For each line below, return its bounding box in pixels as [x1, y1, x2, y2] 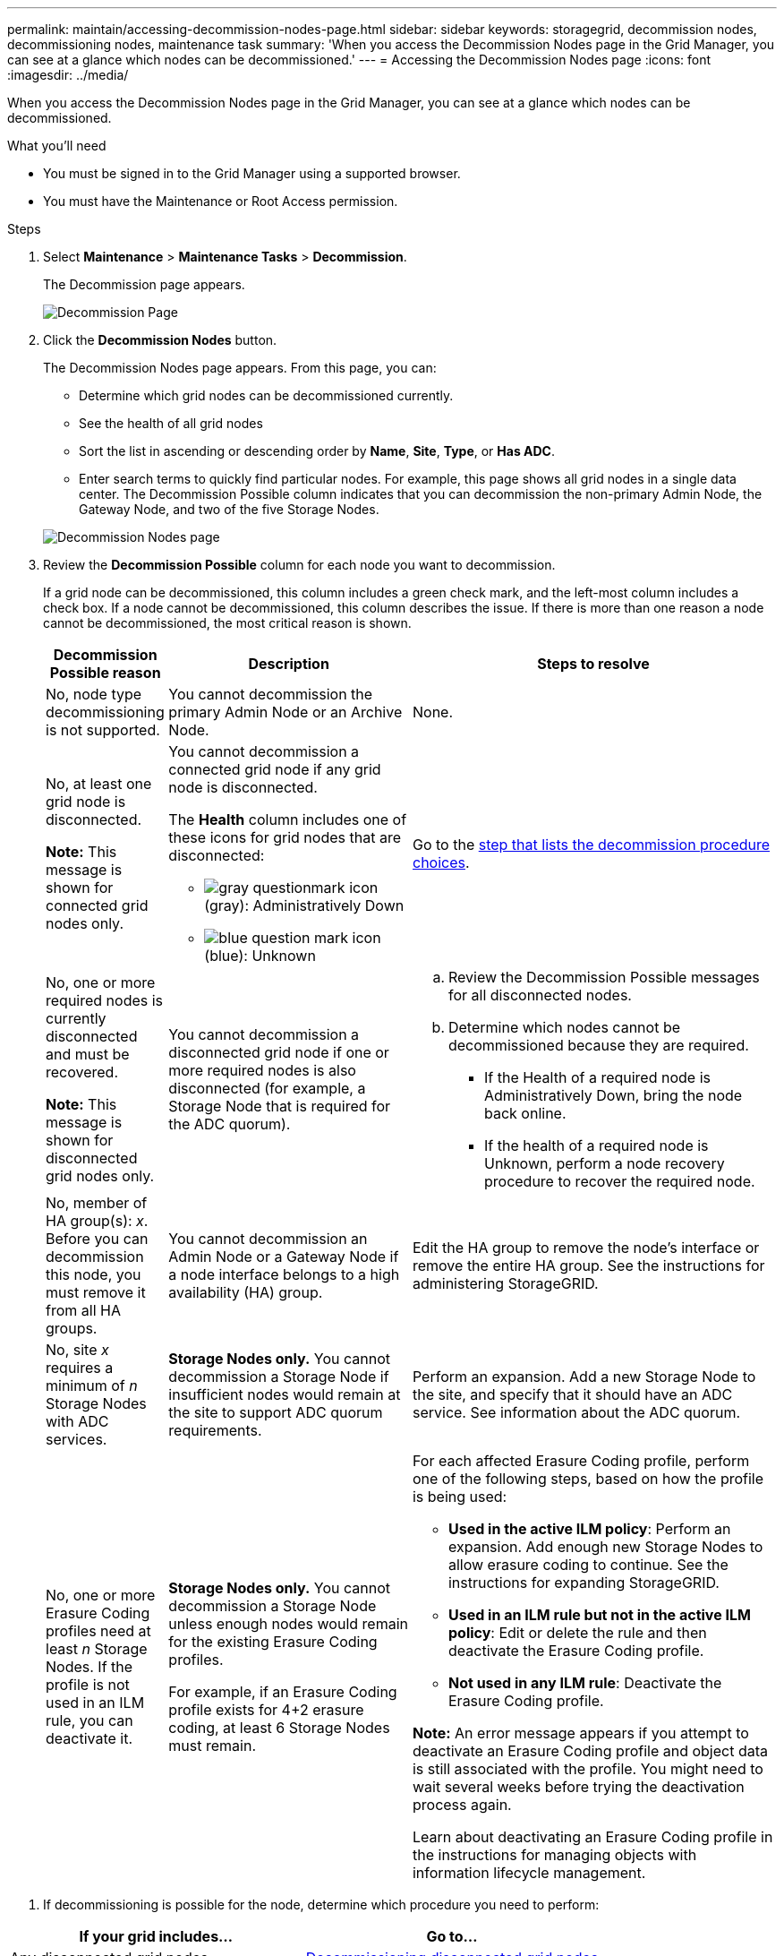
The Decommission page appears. [43, 277, 245, 292]
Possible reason [49, 664, 161, 682]
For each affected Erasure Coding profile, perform [412, 1452, 750, 1470]
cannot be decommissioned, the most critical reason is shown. [43, 615, 412, 631]
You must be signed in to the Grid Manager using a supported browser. [43, 166, 461, 181]
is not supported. [46, 721, 160, 739]
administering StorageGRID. [412, 1274, 599, 1292]
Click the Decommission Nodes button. [43, 332, 277, 347]
